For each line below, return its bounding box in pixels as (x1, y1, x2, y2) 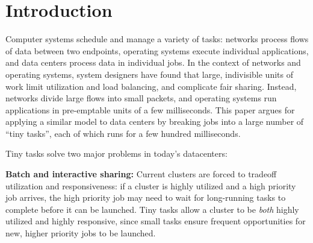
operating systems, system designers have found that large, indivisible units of (5, 68, 293, 80)
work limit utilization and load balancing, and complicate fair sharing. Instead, (5, 80, 297, 92)
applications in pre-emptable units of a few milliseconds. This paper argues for (5, 103, 295, 116)
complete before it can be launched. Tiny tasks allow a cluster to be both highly (5, 203, 299, 215)
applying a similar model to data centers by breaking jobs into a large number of (5, 115, 304, 128)
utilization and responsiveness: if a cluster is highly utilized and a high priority (5, 179, 296, 192)
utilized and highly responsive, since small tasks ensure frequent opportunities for (5, 215, 306, 227)
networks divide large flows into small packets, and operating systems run (5, 92, 277, 104)
